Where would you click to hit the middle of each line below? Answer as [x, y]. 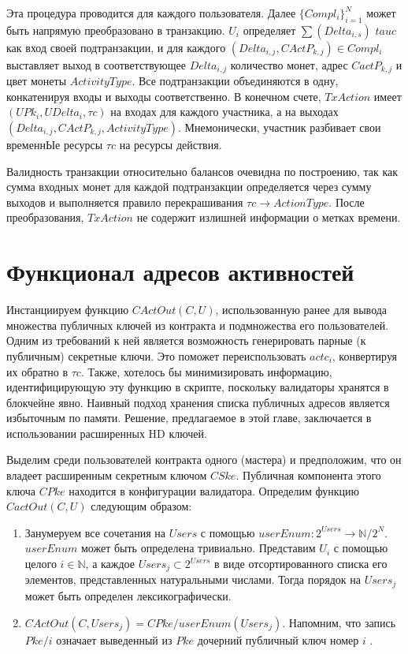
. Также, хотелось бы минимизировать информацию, [206, 371]
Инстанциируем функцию [68, 310]
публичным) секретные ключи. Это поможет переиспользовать [156, 355]
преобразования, [45, 217]
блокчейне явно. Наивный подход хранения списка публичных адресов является [198, 402]
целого [41, 564]
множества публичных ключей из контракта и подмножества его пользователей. [198, 325]
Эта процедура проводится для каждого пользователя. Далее [151, 13]
